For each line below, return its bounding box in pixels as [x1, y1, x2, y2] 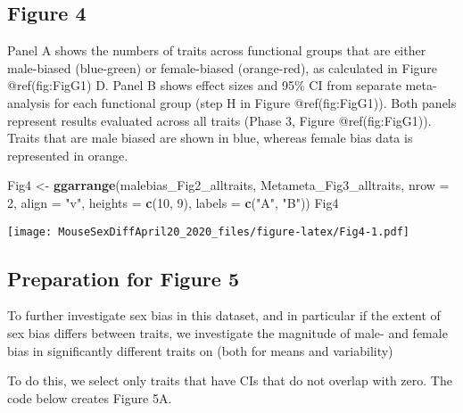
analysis [7, 93, 50, 112]
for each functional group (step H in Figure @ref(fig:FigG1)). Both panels [54, 93, 457, 112]
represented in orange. [7, 145, 128, 164]
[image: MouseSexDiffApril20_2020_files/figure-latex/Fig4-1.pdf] [7, 225, 410, 238]
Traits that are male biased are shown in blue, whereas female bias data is [7, 128, 413, 147]
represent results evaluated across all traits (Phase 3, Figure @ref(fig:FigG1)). [7, 111, 432, 129]
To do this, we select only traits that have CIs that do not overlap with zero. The [7, 371, 452, 390]
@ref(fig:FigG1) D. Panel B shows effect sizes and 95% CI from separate [7, 76, 401, 95]
